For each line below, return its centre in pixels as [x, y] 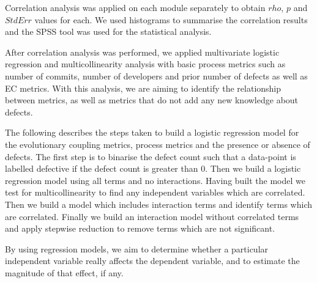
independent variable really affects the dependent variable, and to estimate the [152, 261]
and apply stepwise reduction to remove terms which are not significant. [140, 228]
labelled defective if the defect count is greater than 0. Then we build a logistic [153, 168]
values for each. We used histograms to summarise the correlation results [171, 19]
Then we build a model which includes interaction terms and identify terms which [159, 204]
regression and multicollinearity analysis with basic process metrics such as [145, 64]
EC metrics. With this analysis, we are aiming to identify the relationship [143, 88]
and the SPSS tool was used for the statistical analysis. [108, 31]
